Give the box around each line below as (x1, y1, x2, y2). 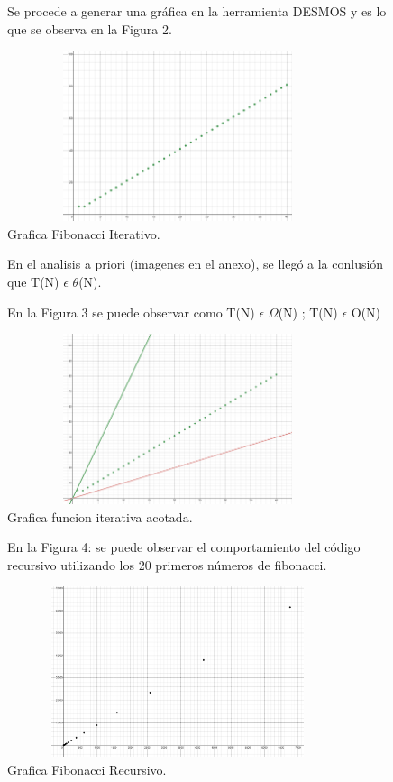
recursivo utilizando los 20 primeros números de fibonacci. (7, 555, 327, 574)
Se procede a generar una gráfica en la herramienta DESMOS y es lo (7, 2, 387, 20)
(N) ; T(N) (278, 302, 338, 321)
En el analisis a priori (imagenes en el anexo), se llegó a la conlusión (7, 254, 384, 273)
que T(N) (7, 271, 59, 290)
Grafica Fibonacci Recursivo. (7, 760, 167, 779)
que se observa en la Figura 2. (7, 19, 172, 38)
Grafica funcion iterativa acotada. (7, 507, 193, 526)
